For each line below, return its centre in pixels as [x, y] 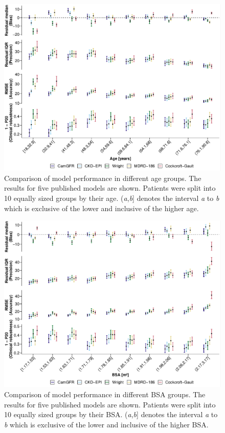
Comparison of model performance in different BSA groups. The [105, 394]
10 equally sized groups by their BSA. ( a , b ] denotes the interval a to [111, 414]
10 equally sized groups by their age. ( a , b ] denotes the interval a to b [112, 198]
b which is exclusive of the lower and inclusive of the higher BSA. [106, 424]
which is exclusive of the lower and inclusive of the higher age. [102, 208]
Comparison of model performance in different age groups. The [103, 178]
